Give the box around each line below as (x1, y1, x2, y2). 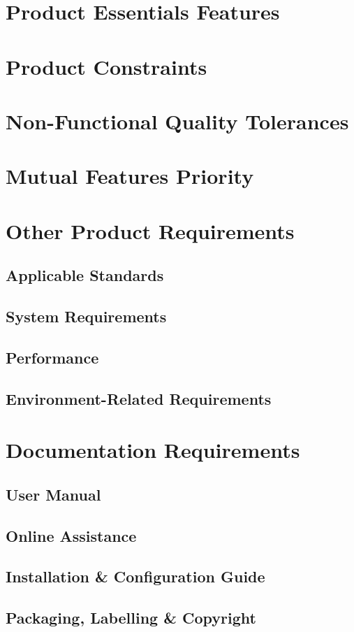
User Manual (6, 483, 101, 505)
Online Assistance (6, 524, 137, 546)
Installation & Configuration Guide (6, 566, 265, 587)
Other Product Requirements (6, 216, 295, 245)
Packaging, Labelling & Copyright (6, 607, 256, 629)
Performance (6, 346, 99, 368)
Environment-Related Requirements (6, 387, 272, 409)
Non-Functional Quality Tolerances (6, 106, 349, 135)
